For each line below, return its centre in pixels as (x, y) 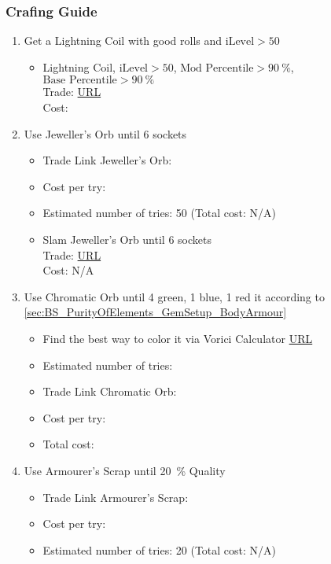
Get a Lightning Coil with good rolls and (123, 41)
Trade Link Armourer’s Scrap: (116, 497)
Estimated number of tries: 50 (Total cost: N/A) (160, 213)
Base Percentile (80, 81)
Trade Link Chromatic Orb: (110, 391)
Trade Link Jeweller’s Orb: (107, 160)
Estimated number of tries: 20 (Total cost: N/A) (160, 549)
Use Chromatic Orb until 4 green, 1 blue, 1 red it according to (174, 296)
